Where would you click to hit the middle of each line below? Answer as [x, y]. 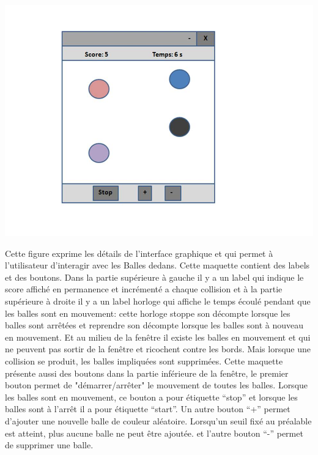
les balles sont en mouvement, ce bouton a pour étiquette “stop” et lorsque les [151, 397]
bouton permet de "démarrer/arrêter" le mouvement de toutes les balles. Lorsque [157, 385]
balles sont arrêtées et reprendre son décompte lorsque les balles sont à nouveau [154, 325]
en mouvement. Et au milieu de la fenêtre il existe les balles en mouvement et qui [158, 337]
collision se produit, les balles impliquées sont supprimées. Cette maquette [144, 361]
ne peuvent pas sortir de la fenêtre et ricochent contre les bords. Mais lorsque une [158, 349]
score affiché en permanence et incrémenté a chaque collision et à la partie [144, 289]
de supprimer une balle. [49, 445]
